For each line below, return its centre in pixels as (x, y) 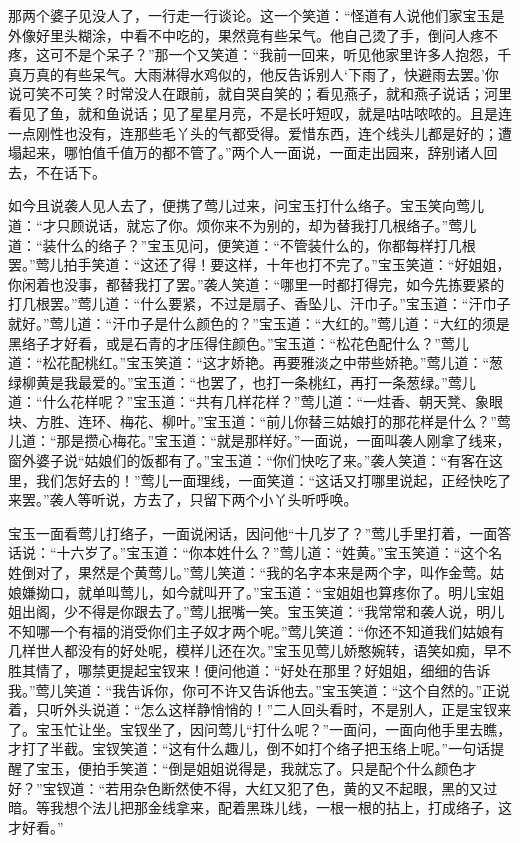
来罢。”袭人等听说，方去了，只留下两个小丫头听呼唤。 (183, 499)
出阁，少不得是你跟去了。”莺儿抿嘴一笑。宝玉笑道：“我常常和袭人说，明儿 (263, 611)
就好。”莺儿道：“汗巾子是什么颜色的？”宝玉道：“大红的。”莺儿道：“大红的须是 (259, 322)
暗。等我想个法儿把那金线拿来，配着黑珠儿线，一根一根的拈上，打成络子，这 (260, 807)
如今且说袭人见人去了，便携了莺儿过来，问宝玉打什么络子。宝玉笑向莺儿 (246, 205)
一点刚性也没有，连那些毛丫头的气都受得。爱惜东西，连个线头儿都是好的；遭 (260, 132)
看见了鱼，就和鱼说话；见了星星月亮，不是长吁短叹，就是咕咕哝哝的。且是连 (260, 112)
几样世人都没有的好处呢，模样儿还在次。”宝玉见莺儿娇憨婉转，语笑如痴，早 (253, 650)
